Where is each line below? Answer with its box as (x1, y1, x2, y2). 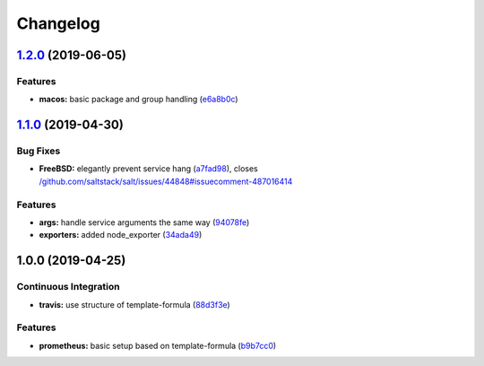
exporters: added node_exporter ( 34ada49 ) (39, 230, 203, 240)
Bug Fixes (16, 144, 61, 157)
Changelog (16, 13, 100, 33)
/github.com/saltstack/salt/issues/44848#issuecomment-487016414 (39, 176, 293, 187)
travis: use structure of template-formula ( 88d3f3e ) (39, 299, 230, 309)
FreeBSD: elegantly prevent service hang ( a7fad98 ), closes (39, 163, 259, 174)
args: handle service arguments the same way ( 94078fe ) (39, 217, 250, 228)
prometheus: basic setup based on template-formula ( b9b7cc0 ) (39, 340, 277, 351)
